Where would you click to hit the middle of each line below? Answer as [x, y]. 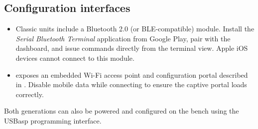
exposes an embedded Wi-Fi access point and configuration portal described [132, 74]
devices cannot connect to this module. [75, 58]
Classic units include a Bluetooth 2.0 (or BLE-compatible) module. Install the [135, 29]
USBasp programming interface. [53, 120]
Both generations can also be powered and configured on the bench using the [122, 111]
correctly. [30, 94]
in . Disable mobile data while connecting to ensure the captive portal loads [131, 84]
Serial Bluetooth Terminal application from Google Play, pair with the [123, 38]
